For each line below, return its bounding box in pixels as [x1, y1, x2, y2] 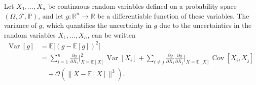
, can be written [87, 29, 136, 40]
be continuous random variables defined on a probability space [48, 1, 237, 11]
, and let [38, 10, 64, 21]
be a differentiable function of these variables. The [97, 10, 249, 21]
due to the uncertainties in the [159, 20, 252, 30]
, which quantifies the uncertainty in [42, 20, 152, 30]
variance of [4, 20, 37, 30]
